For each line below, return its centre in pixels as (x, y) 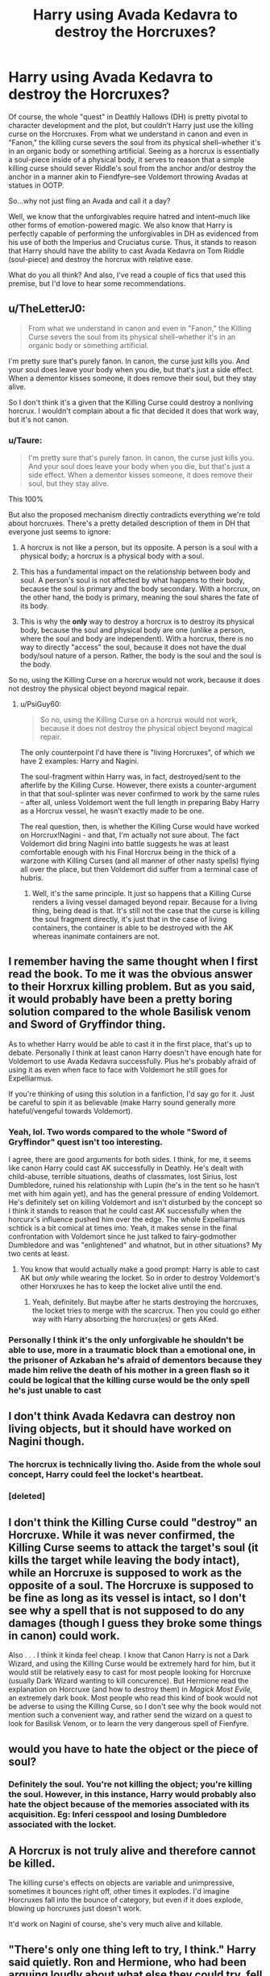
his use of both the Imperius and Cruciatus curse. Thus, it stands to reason (133, 242)
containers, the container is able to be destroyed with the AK (133, 928)
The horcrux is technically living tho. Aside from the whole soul (135, 1464)
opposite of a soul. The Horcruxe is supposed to (131, 1585)
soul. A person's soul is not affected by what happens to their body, (132, 580)
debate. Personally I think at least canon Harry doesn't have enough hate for (135, 1052)
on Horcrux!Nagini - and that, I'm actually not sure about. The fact (129, 835)
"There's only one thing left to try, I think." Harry (132, 1949)
